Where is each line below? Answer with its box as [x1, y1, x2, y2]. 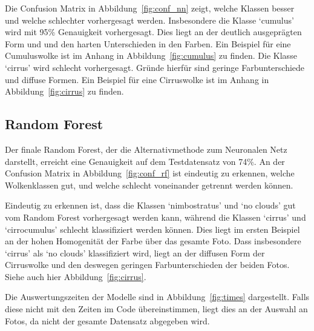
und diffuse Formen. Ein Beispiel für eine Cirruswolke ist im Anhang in [5, 73, 269, 85]
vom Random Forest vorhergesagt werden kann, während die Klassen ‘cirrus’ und [5, 210, 306, 223]
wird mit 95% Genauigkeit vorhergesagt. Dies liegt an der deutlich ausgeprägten [5, 25, 302, 38]
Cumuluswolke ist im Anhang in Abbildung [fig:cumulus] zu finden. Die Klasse [5, 49, 297, 62]
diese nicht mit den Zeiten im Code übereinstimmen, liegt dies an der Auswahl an [5, 303, 308, 315]
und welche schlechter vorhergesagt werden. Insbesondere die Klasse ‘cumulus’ [5, 13, 294, 26]
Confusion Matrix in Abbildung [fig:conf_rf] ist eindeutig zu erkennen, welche [5, 167, 295, 179]
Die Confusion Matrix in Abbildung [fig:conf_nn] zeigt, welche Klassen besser [5, 2, 295, 14]
